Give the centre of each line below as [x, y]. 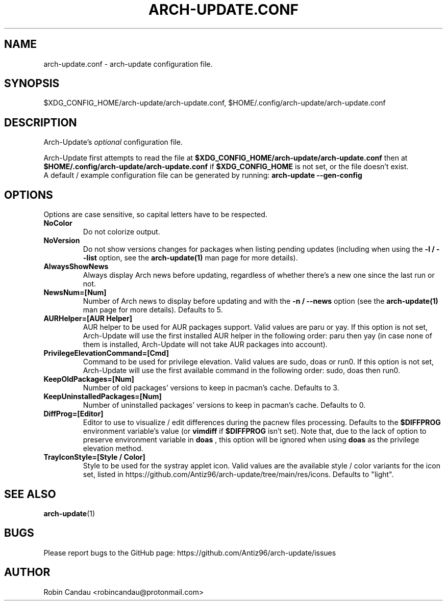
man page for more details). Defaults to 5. [153, 310]
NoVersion [62, 241]
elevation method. [113, 449]
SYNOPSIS [32, 84]
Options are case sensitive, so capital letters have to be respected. [155, 215]
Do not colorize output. [121, 232]
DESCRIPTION [41, 122]
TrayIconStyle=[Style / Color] [94, 457]
